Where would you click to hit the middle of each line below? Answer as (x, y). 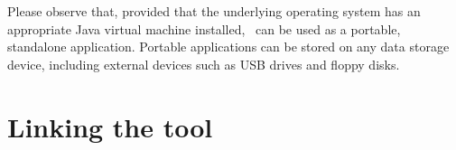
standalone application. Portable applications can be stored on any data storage (228, 47)
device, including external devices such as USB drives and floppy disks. (204, 64)
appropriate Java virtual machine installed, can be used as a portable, (204, 28)
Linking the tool (110, 126)
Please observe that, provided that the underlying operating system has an (214, 11)
